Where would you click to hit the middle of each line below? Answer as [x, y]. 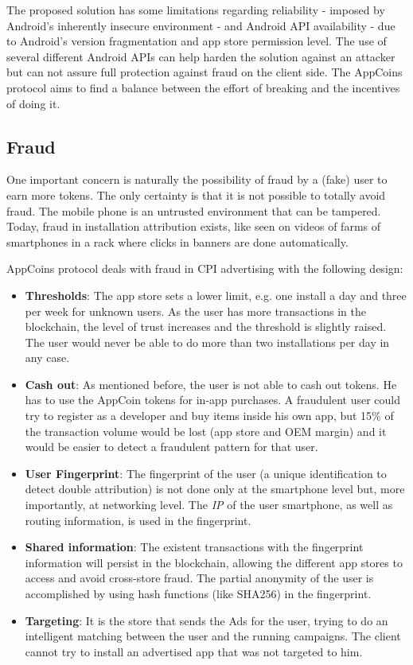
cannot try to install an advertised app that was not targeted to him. [194, 651]
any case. [47, 358]
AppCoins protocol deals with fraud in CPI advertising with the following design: [205, 268]
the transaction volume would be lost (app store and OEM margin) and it [206, 431]
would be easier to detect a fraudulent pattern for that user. [171, 447]
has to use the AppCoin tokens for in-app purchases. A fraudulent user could [212, 400]
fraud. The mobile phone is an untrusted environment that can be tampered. [194, 210]
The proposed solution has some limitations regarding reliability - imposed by [196, 10]
